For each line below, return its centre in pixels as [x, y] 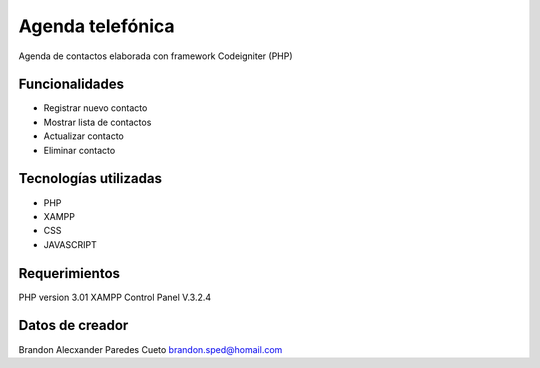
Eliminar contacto [79, 150]
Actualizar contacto [83, 136]
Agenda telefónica [96, 26]
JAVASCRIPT [70, 244]
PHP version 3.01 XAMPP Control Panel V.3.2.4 [115, 297]
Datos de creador [73, 325]
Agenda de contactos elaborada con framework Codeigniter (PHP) [156, 56]
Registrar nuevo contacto [95, 108]
